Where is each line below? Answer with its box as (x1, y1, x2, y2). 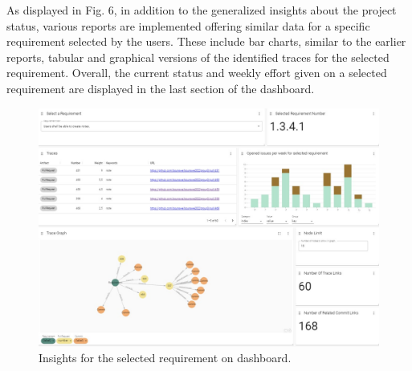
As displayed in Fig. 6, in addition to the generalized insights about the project (6, 2, 397, 18)
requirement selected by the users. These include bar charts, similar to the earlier (6, 33, 406, 50)
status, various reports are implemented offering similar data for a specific (6, 17, 370, 34)
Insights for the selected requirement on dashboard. (39, 349, 292, 366)
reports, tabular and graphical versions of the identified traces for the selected (6, 48, 390, 65)
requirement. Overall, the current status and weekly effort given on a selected (6, 64, 387, 81)
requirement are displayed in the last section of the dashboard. (6, 79, 315, 96)
